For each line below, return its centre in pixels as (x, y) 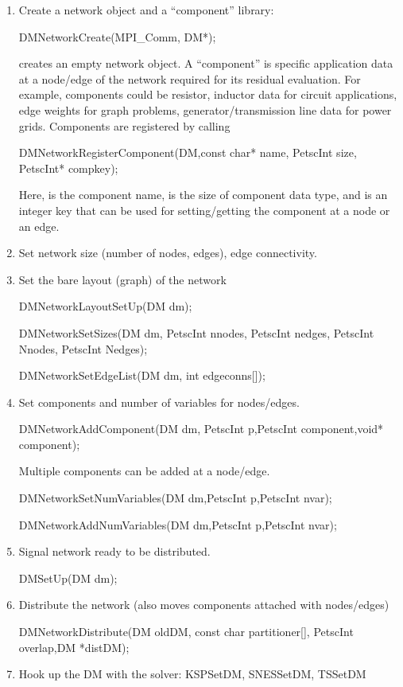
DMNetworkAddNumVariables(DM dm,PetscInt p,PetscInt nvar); (178, 524)
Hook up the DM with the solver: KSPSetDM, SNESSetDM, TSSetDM (192, 674)
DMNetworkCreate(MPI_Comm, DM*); (117, 36)
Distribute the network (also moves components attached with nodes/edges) (204, 605)
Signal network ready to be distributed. (114, 551)
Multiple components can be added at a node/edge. (144, 471)
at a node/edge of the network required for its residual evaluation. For (190, 78)
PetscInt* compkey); (68, 168)
